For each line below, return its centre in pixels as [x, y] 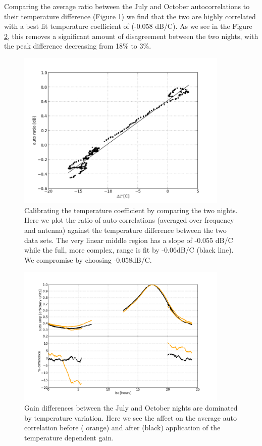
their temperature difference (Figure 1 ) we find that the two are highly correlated [130, 16]
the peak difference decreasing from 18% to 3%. [78, 46]
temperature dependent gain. [69, 437]
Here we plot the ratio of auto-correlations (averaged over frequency [129, 220]
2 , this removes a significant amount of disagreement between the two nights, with [131, 36]
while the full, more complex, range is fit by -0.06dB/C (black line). [129, 250]
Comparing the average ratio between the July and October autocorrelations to [127, 6]
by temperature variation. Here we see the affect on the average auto [130, 417]
